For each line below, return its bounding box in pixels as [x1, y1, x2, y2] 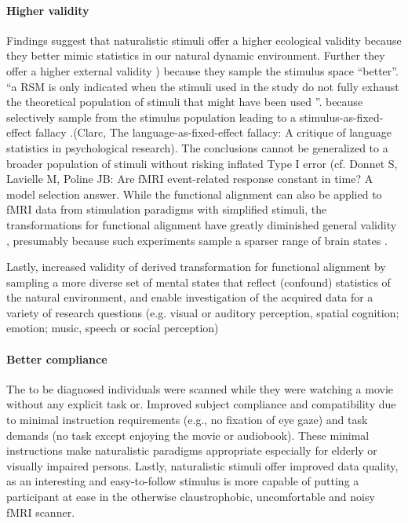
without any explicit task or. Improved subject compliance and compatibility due [6, 396, 396, 412]
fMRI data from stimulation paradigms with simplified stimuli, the [6, 201, 327, 218]
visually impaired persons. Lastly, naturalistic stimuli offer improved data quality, [6, 457, 399, 474]
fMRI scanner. [6, 503, 75, 520]
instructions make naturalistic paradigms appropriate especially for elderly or [6, 442, 377, 459]
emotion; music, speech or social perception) [6, 320, 219, 336]
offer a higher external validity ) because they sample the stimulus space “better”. [6, 62, 399, 79]
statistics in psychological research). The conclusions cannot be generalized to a [6, 139, 388, 155]
